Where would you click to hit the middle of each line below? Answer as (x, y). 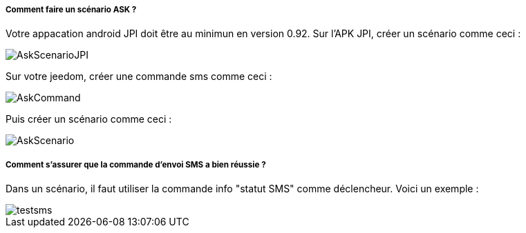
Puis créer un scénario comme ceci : (89, 119)
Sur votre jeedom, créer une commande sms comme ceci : (139, 77)
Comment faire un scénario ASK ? (71, 10)
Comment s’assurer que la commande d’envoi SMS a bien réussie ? (136, 164)
